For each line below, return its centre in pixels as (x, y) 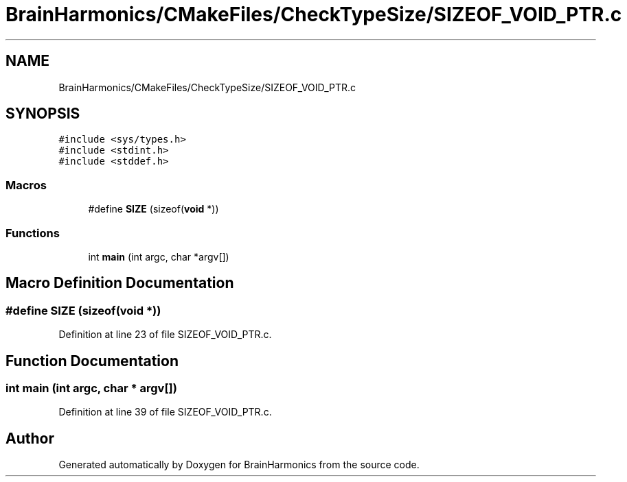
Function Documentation (92, 361)
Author (30, 438)
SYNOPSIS (43, 114)
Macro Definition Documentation (120, 283)
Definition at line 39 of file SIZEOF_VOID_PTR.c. (165, 412)
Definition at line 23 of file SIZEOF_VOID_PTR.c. (165, 335)
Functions (33, 233)
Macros (26, 185)
